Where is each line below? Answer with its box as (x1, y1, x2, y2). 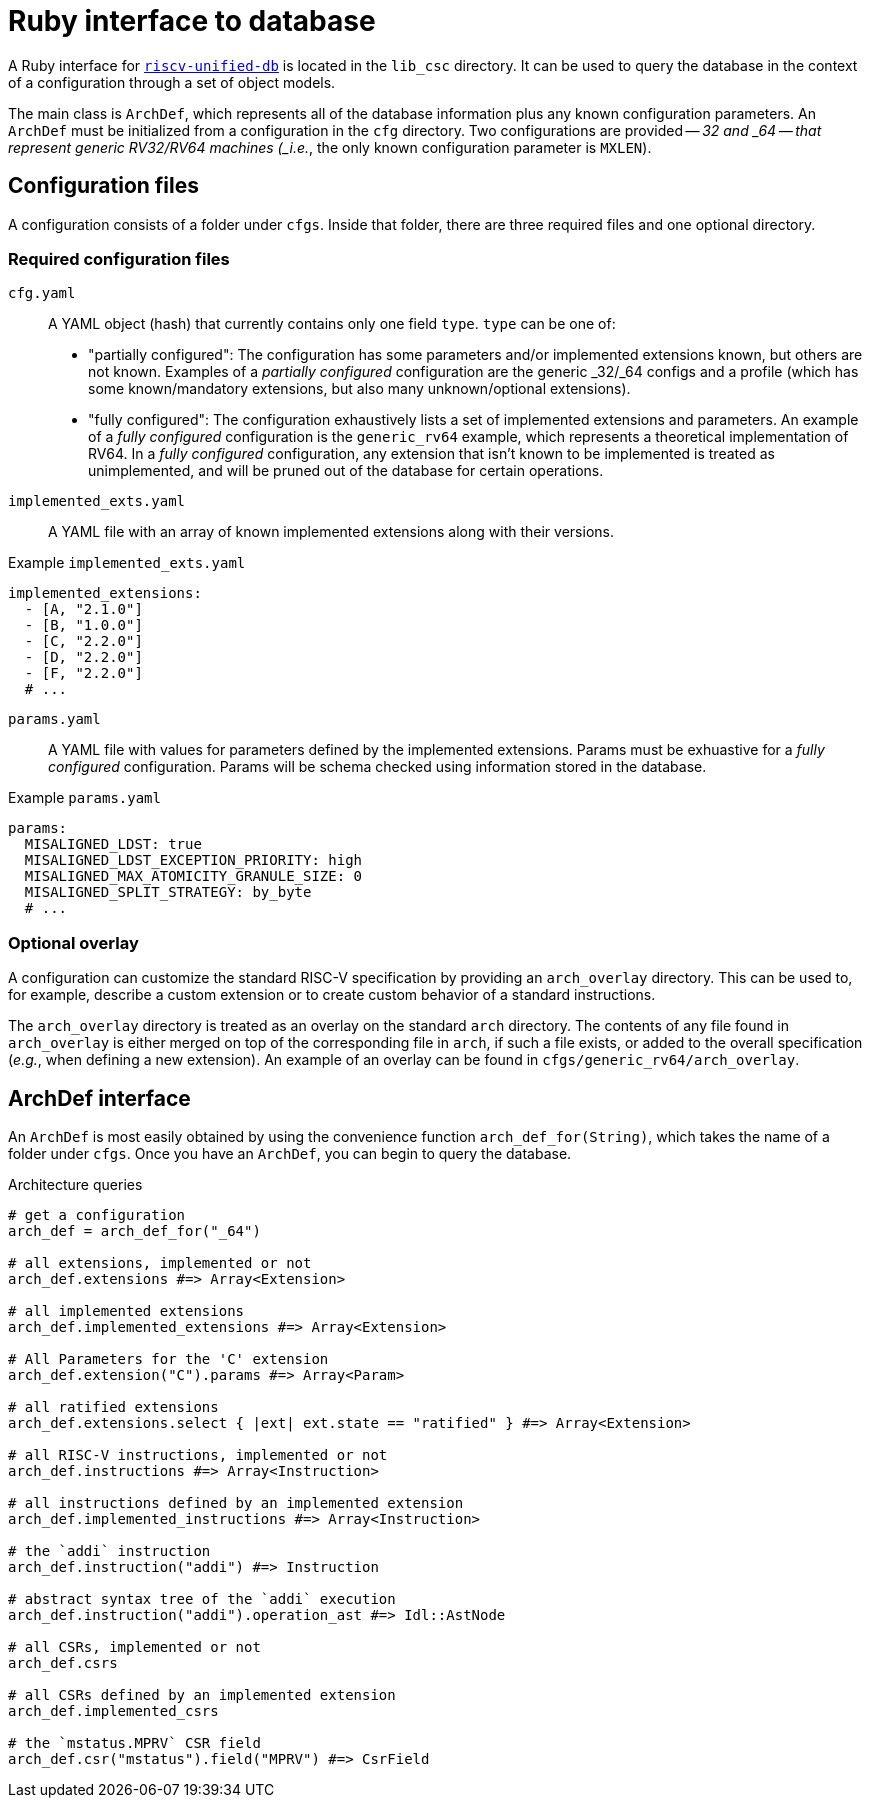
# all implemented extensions (8, 1302, 245, 1319)
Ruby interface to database (8, 4, 376, 38)
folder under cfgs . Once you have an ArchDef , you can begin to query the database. (8, 1144, 572, 1162)
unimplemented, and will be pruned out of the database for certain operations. (88, 462, 604, 480)
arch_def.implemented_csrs (8, 1702, 219, 1719)
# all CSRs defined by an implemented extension (8, 1686, 396, 1703)
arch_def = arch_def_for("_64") (8, 1222, 261, 1239)
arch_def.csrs (8, 1654, 118, 1671)
